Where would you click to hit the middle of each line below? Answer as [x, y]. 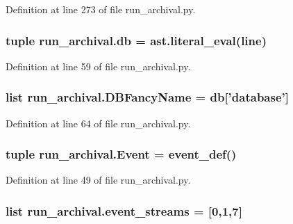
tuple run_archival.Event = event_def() [121, 154]
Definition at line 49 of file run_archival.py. [98, 180]
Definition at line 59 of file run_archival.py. [98, 66]
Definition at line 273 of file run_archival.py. [101, 9]
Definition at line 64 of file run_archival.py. [98, 123]
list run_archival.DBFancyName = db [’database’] [147, 97]
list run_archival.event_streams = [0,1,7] [124, 210]
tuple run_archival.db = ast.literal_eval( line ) [136, 40]
